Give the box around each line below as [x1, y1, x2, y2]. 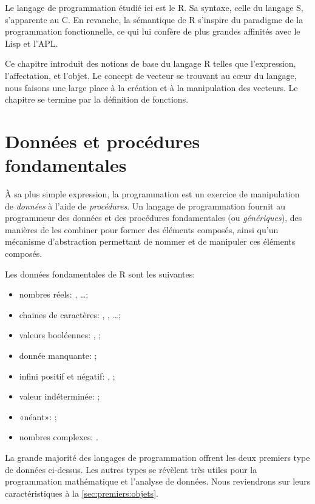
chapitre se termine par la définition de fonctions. [5, 93, 189, 106]
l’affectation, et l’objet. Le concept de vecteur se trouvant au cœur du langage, [5, 69, 297, 81]
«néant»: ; [19, 410, 57, 423]
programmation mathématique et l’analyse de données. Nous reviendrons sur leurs [5, 475, 311, 488]
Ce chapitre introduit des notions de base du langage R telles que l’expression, [5, 57, 296, 70]
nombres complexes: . [19, 431, 98, 443]
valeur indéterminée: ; [19, 390, 100, 403]
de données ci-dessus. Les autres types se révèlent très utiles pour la [5, 463, 257, 475]
